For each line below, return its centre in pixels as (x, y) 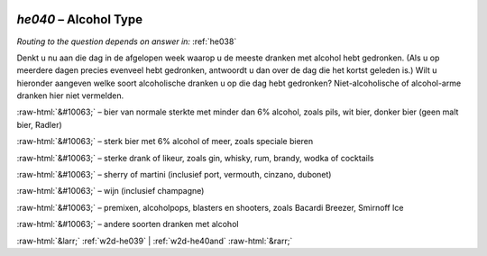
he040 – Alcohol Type (80, 19)
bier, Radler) (39, 124)
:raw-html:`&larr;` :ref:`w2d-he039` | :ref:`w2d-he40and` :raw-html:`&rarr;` (155, 241)
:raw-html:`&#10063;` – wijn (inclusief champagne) (110, 191)
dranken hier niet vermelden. (70, 96)
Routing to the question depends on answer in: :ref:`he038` (127, 41)
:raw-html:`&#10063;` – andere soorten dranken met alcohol (128, 224)
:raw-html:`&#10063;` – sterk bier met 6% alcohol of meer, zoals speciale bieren (165, 142)
